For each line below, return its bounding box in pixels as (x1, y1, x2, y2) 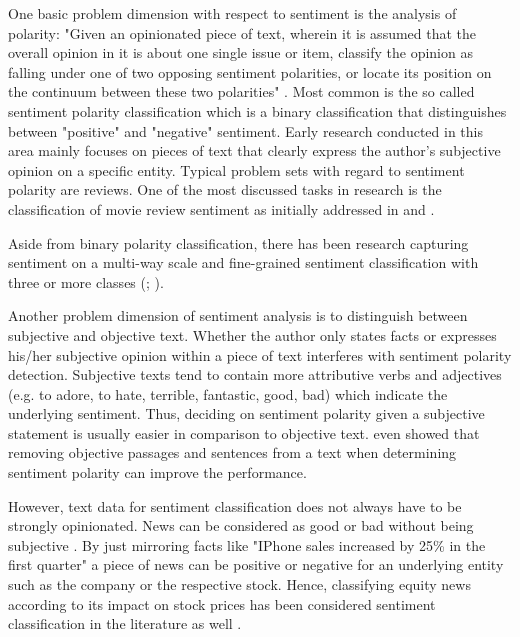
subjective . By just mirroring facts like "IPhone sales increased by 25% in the (8, 534, 486, 555)
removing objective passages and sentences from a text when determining (8, 442, 457, 463)
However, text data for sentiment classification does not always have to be (8, 495, 462, 516)
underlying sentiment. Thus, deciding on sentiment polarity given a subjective (8, 403, 485, 424)
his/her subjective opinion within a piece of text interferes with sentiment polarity (8, 344, 512, 365)
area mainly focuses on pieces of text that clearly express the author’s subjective (8, 140, 501, 161)
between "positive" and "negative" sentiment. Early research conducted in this (8, 120, 483, 141)
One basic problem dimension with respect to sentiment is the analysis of (8, 3, 457, 23)
